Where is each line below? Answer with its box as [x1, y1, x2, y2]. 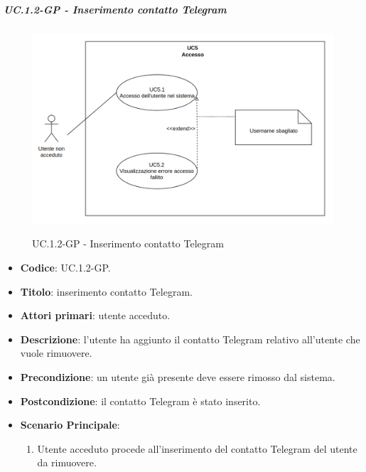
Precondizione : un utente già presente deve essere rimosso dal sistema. [20, 370, 335, 385]
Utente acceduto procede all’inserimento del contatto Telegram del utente [37, 441, 357, 456]
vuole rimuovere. [20, 345, 92, 360]
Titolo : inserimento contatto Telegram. [20, 284, 193, 299]
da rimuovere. [37, 455, 97, 470]
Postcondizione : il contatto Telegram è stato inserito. [20, 393, 261, 408]
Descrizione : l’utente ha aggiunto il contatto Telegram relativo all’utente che [20, 331, 360, 346]
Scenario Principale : [20, 417, 120, 432]
